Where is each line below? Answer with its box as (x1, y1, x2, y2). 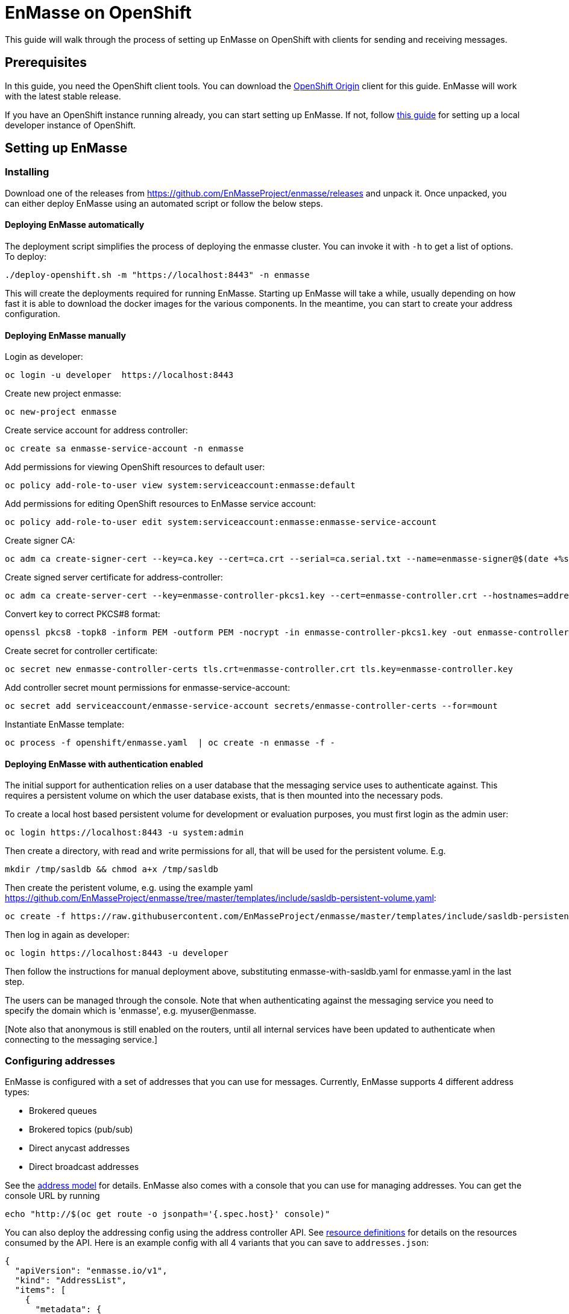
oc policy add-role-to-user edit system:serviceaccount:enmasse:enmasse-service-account (5, 517, 437, 527)
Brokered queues (29, 1105, 97, 1116)
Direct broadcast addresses (29, 1162, 139, 1172)
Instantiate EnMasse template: (5, 719, 124, 730)
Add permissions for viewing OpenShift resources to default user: (5, 462, 265, 473)
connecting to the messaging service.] (5, 1034, 158, 1045)
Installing (5, 166, 49, 178)
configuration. (5, 309, 60, 319)
